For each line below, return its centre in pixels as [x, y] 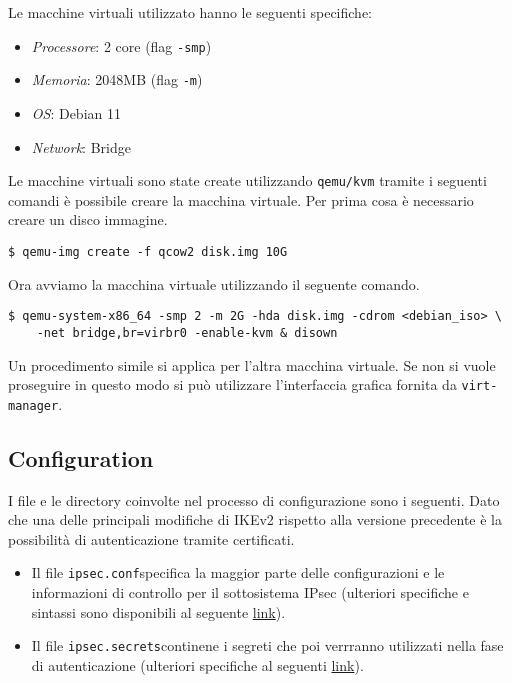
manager [33, 405]
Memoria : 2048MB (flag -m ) [117, 79]
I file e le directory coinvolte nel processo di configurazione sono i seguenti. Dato [254, 499]
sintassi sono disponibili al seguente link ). [158, 611]
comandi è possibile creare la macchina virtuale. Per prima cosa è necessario [241, 199]
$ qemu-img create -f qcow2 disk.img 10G [148, 251]
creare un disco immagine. [88, 219]
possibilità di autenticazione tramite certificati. [151, 538]
